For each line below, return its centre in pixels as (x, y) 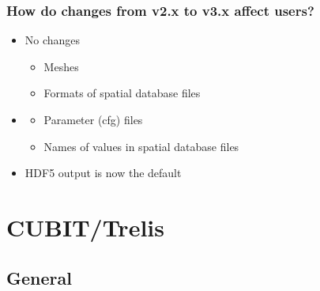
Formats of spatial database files (122, 93)
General (39, 277)
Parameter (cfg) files (93, 119)
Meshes (61, 66)
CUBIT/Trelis (85, 227)
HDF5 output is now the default (103, 173)
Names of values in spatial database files (141, 146)
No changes (53, 40)
